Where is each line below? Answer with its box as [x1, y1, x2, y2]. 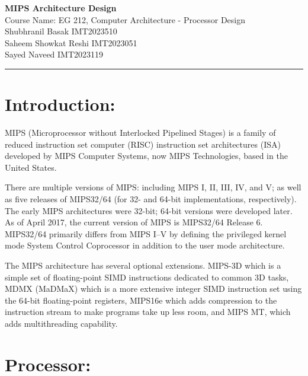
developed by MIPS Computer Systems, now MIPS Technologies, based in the [5, 149, 288, 162]
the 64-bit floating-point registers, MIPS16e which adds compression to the [5, 294, 277, 306]
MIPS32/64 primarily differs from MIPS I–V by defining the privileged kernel [5, 227, 287, 240]
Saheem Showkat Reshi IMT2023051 [5, 36, 137, 49]
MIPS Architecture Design [5, 2, 117, 14]
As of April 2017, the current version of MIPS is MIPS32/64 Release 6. [5, 216, 263, 228]
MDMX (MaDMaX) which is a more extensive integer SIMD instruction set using [5, 282, 302, 295]
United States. [5, 161, 57, 173]
